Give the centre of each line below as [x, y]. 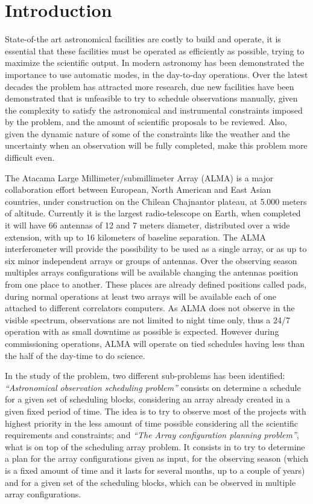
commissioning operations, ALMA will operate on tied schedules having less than [155, 343]
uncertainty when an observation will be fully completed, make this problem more [156, 145]
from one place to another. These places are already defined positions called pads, [156, 284]
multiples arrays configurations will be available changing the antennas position [152, 272]
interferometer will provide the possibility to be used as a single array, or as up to [156, 249]
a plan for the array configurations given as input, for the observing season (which [157, 458]
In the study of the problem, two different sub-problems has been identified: [145, 376]
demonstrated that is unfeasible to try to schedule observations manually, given [151, 98]
